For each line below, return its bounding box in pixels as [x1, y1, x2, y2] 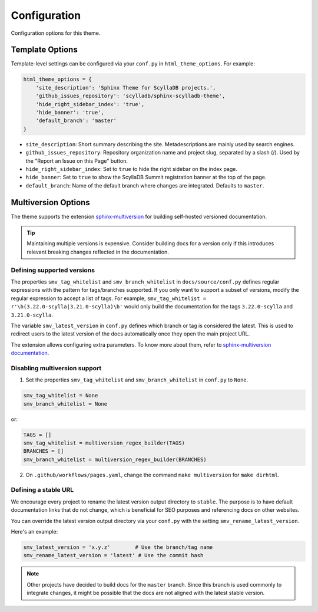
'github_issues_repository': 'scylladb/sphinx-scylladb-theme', [35, 93, 226, 100]
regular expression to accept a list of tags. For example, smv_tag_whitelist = [11, 295, 207, 302]
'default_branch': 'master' [35, 117, 117, 124]
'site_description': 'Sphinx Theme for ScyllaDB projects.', [35, 84, 216, 91]
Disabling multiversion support [11, 364, 102, 372]
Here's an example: [11, 528, 58, 535]
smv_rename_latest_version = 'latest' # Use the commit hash [23, 552, 204, 559]
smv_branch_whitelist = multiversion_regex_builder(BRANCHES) [23, 456, 207, 463]
